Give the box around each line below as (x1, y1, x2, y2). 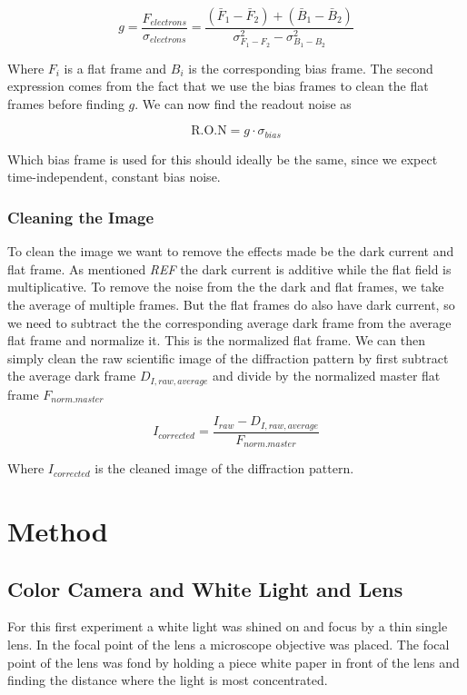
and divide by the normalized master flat (213, 366, 441, 385)
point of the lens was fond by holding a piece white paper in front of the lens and (7, 652, 460, 671)
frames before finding (7, 94, 124, 113)
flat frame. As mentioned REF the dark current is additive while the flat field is (7, 259, 452, 278)
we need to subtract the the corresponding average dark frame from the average (7, 313, 452, 332)
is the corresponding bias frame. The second (188, 58, 433, 77)
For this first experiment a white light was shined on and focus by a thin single (7, 617, 448, 636)
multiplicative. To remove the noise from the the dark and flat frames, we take (7, 277, 444, 296)
